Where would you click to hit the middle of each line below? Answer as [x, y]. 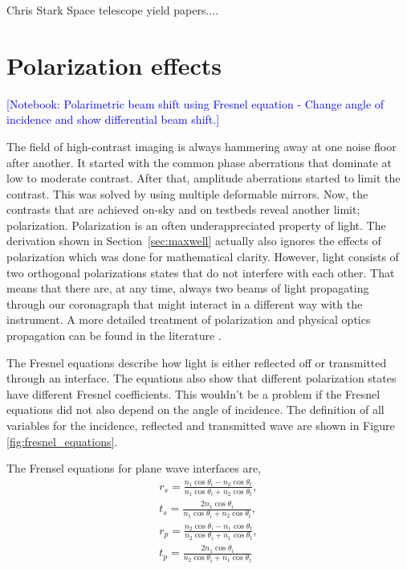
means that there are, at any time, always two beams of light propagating [188, 288]
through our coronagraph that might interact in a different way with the [185, 303]
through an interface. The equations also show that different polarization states [201, 378]
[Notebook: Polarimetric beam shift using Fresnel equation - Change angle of [195, 103]
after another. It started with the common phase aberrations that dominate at [199, 162]
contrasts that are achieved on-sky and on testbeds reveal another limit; [183, 209]
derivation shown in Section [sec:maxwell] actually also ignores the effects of [194, 241]
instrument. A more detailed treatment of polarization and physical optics [189, 319]
